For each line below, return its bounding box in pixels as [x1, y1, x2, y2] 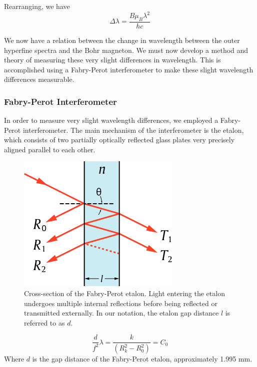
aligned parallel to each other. [4, 144, 95, 154]
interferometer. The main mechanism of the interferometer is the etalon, [22, 124, 244, 135]
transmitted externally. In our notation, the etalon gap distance [24, 308, 219, 318]
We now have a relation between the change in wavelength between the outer [4, 34, 240, 45]
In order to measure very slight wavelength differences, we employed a [4, 115, 218, 125]
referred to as [24, 317, 65, 328]
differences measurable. [4, 74, 74, 84]
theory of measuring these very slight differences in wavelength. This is [4, 54, 221, 65]
